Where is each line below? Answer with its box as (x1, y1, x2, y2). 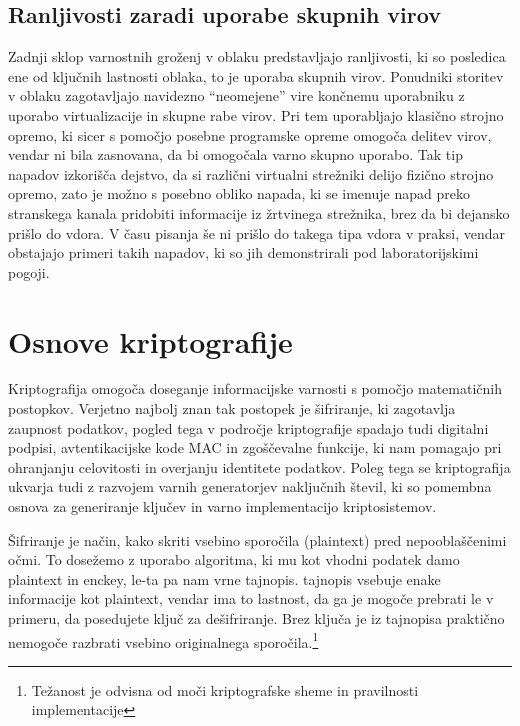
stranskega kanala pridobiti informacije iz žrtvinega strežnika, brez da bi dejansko (8, 202, 510, 223)
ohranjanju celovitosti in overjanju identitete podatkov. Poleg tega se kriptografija (8, 456, 511, 477)
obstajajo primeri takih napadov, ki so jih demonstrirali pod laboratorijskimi (8, 242, 479, 263)
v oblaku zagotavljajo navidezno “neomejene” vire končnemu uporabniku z (8, 85, 465, 106)
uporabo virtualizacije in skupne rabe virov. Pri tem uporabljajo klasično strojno (8, 104, 504, 125)
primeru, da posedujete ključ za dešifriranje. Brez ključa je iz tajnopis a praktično (8, 607, 505, 628)
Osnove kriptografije (8, 320, 293, 361)
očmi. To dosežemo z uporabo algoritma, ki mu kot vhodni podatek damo (8, 549, 460, 570)
